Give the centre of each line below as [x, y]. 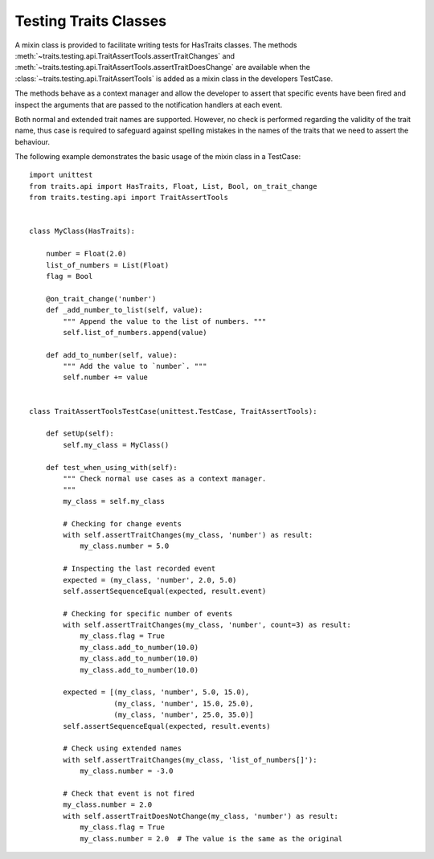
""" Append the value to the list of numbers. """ [165, 321]
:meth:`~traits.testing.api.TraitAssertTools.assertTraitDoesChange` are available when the [163, 67]
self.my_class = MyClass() [116, 445]
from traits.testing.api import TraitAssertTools [129, 198]
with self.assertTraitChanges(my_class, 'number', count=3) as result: [207, 625]
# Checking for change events [123, 524]
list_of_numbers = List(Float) [107, 265]
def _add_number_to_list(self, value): [124, 310]
